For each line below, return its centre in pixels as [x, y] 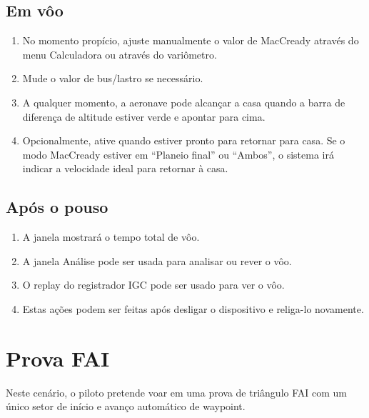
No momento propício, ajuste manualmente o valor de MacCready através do [191, 40]
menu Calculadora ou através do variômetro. [120, 54]
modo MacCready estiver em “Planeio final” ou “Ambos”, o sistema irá [178, 154]
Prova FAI [58, 358]
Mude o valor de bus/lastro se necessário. [113, 78]
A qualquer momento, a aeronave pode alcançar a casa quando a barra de [184, 102]
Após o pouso [57, 207]
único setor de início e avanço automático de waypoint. [126, 406]
